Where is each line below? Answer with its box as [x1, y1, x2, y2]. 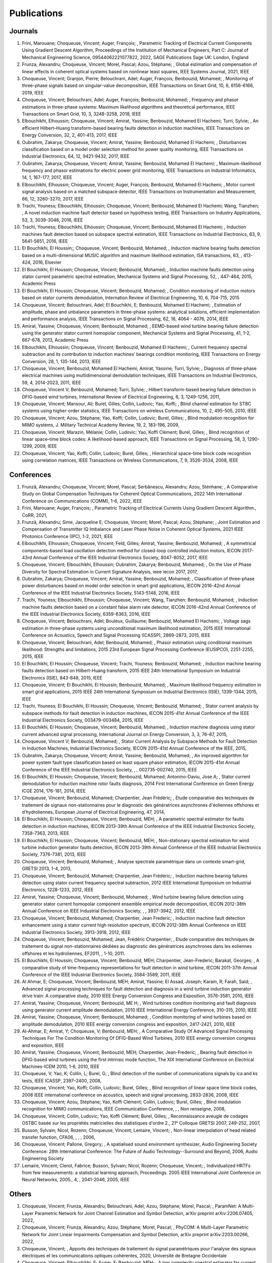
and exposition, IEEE [22, 1042, 64, 1048]
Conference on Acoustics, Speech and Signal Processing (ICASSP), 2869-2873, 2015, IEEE [22, 632, 211, 639]
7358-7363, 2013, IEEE [22, 830, 70, 836]
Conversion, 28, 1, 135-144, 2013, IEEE [22, 358, 101, 364]
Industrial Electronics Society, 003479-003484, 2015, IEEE [22, 717, 144, 723]
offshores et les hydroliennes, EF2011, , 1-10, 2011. [22, 950, 125, 956]
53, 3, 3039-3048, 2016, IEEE [22, 217, 83, 223]
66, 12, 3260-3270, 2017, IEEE [22, 196, 84, 202]
